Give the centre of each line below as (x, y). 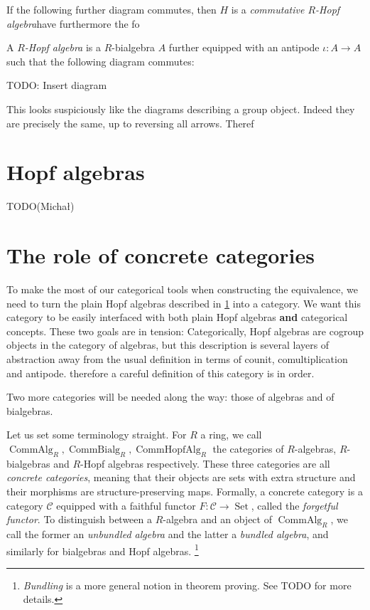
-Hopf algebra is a (62, 47)
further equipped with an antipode (244, 47)
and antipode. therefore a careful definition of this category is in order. (160, 373)
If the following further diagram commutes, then (111, 9)
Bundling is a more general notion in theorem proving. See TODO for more (187, 585)
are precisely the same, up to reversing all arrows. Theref (130, 123)
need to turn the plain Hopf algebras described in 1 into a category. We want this (184, 303)
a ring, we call (231, 435)
